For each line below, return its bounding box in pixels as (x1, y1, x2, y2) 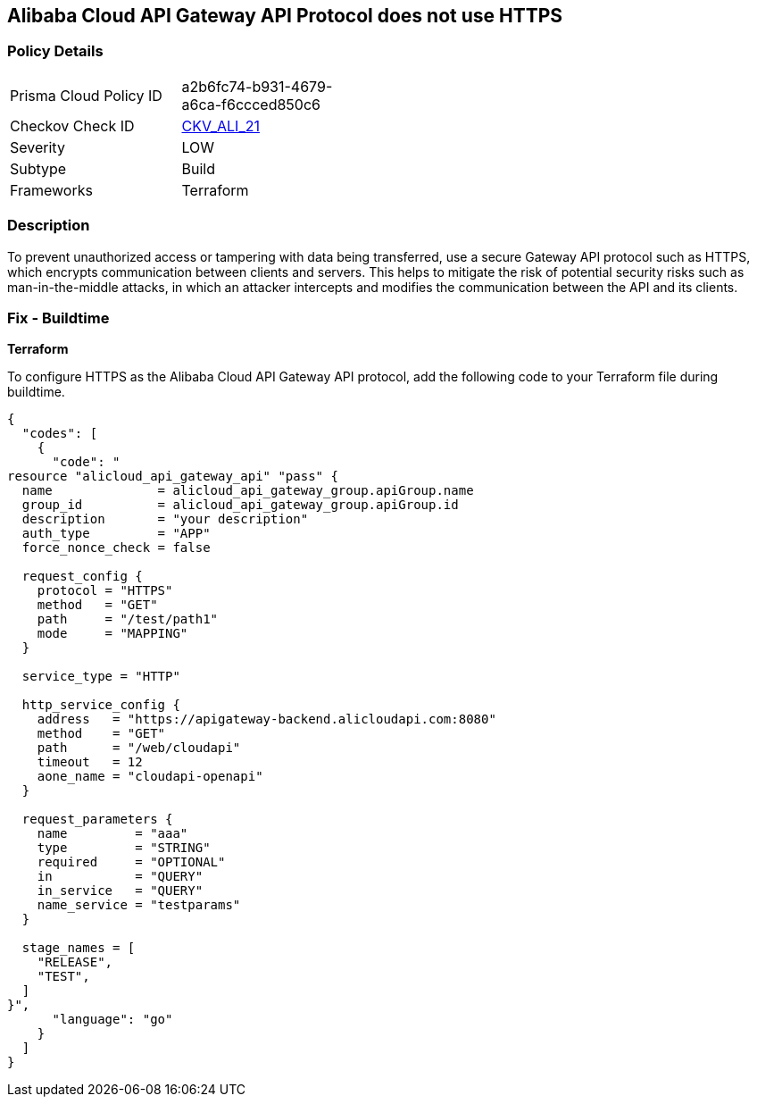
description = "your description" (21, 512, 309, 527)
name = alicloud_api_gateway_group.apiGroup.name (21, 483, 474, 498)
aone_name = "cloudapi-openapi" (37, 769, 263, 784)
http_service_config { (21, 698, 180, 713)
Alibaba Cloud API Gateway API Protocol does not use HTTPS (7, 4, 563, 27)
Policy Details (7, 42, 104, 61)
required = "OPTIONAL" (37, 855, 226, 870)
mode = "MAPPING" (37, 626, 188, 641)
